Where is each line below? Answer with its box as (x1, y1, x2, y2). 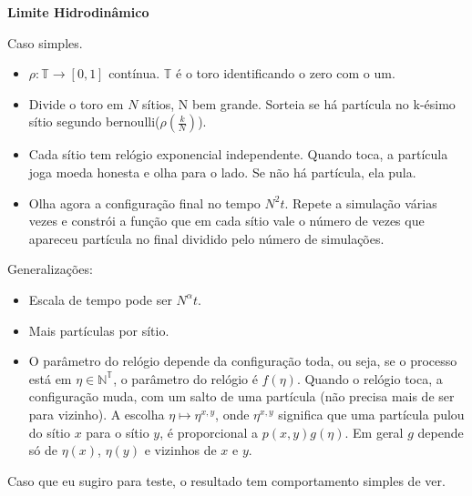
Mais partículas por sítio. (28, 320, 169, 339)
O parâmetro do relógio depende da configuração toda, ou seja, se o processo (28, 351, 457, 370)
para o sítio (86, 422, 149, 441)
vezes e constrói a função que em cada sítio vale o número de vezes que (28, 211, 425, 230)
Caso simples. (7, 33, 83, 52)
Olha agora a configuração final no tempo (28, 193, 261, 212)
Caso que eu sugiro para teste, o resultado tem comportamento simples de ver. (7, 471, 446, 490)
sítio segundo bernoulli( (28, 112, 160, 131)
